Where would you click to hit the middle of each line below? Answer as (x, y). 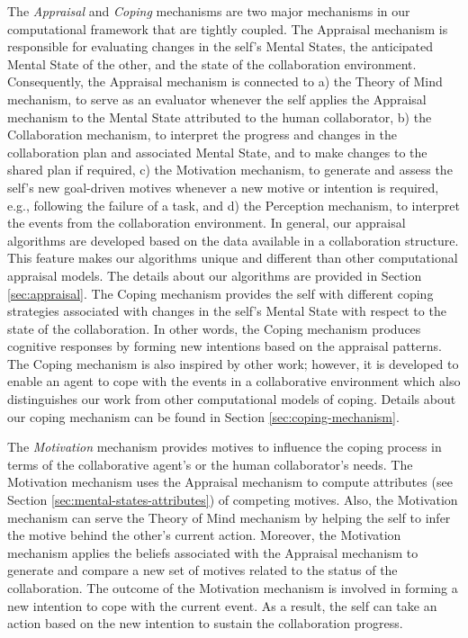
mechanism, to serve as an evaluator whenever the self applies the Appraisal (217, 99)
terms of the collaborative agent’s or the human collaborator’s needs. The (210, 464)
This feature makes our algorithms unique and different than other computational (233, 258)
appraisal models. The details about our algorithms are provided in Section (215, 275)
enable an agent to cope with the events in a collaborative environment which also (234, 381)
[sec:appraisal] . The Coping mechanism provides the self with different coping (220, 293)
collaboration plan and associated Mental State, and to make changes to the (217, 152)
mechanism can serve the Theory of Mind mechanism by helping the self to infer (229, 517)
